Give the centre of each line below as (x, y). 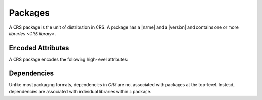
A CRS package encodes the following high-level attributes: (69, 59)
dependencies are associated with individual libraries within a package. (80, 92)
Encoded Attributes (39, 48)
